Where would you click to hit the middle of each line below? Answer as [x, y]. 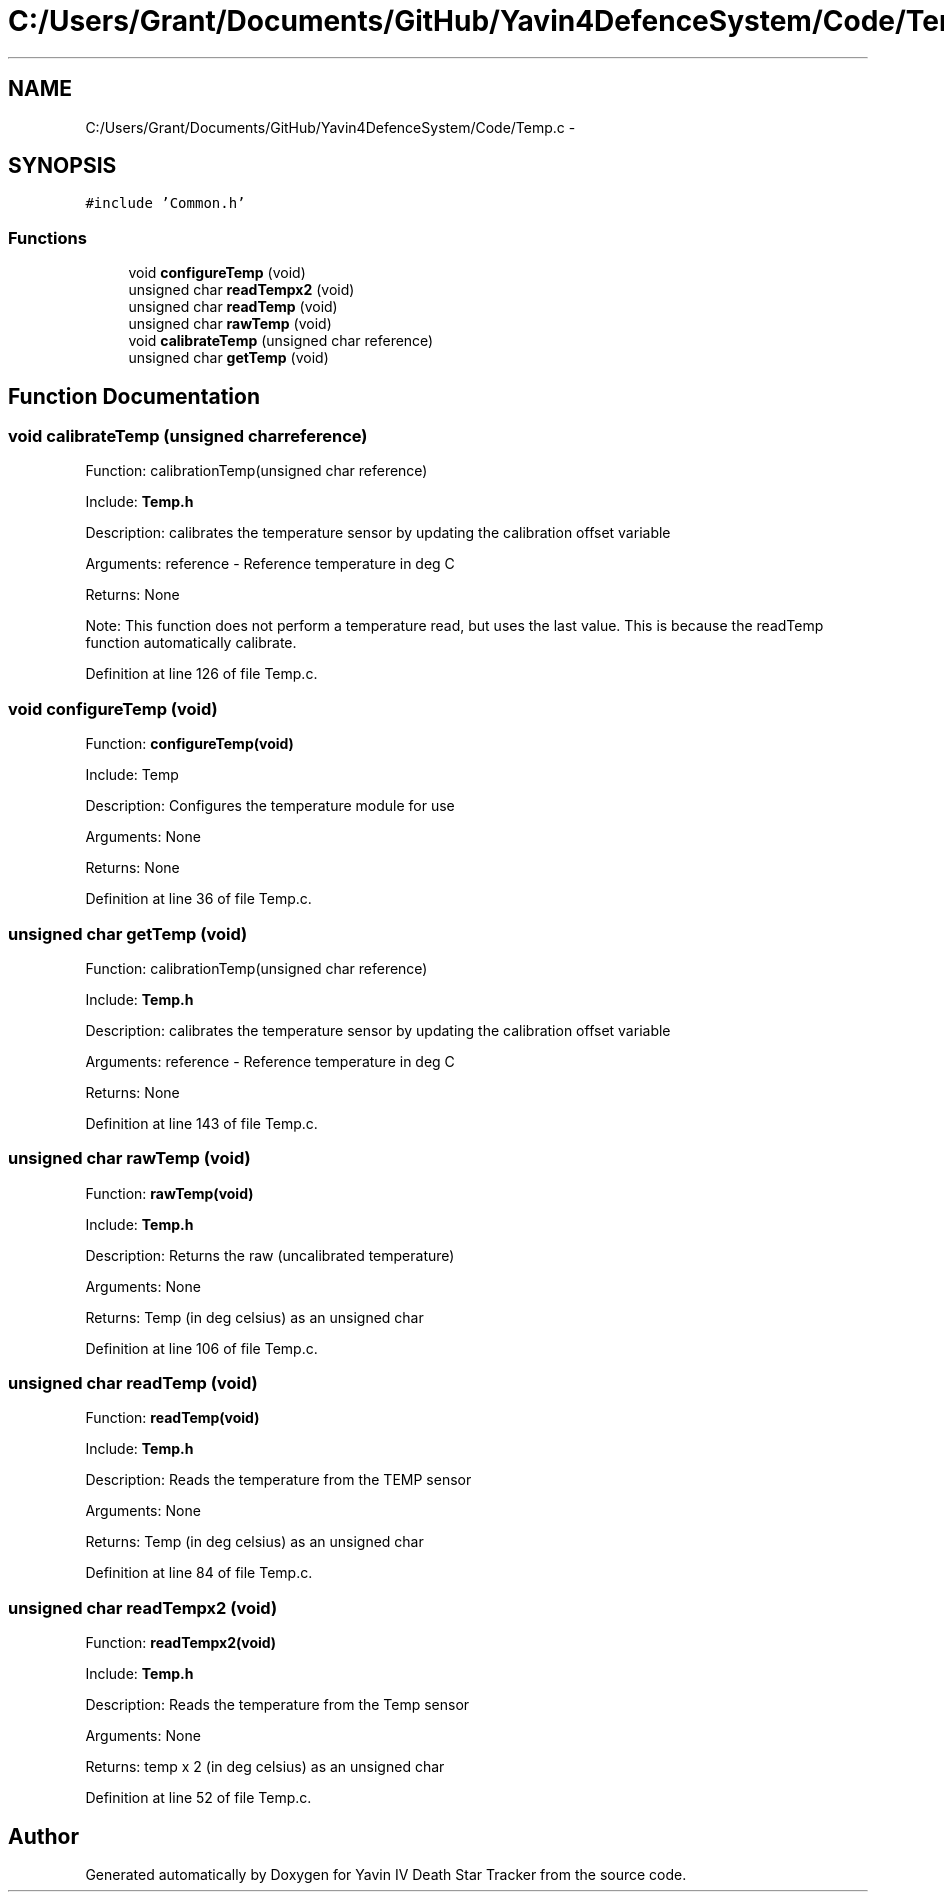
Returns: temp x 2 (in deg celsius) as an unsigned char [265, 1767]
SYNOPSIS [62, 166]
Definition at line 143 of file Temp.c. [201, 1123]
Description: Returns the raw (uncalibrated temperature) [270, 1255]
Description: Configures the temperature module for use [270, 806]
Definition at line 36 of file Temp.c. [198, 899]
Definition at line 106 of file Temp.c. [201, 1348]
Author [43, 1836]
